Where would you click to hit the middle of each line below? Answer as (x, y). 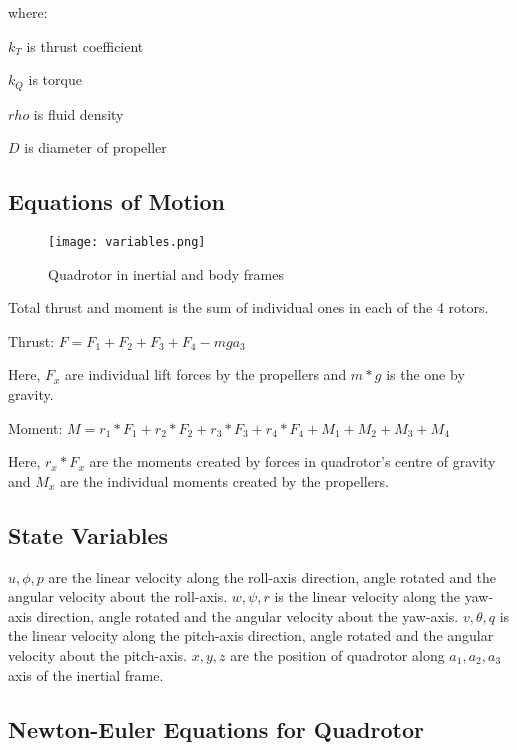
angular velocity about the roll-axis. (118, 596)
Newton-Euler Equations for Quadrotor (216, 728)
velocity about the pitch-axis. (97, 655)
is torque (55, 79)
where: (28, 12)
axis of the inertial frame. (86, 674)
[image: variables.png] (127, 242)
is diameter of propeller (95, 147)
